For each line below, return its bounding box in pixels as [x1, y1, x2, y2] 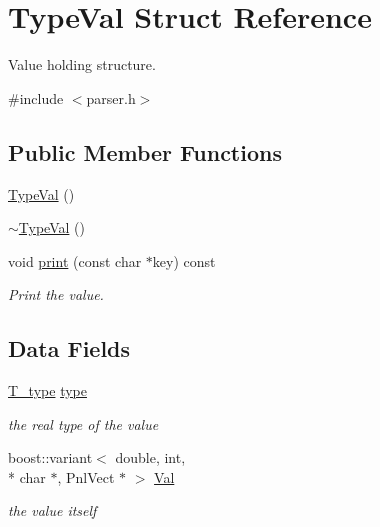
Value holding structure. [8, 54, 156, 75]
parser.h [86, 87, 136, 108]
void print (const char [8, 250, 142, 271]
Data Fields [8, 333, 131, 364]
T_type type [8, 380, 87, 401]
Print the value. [8, 284, 104, 305]
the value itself [8, 500, 97, 521]
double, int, [115, 447, 186, 468]
